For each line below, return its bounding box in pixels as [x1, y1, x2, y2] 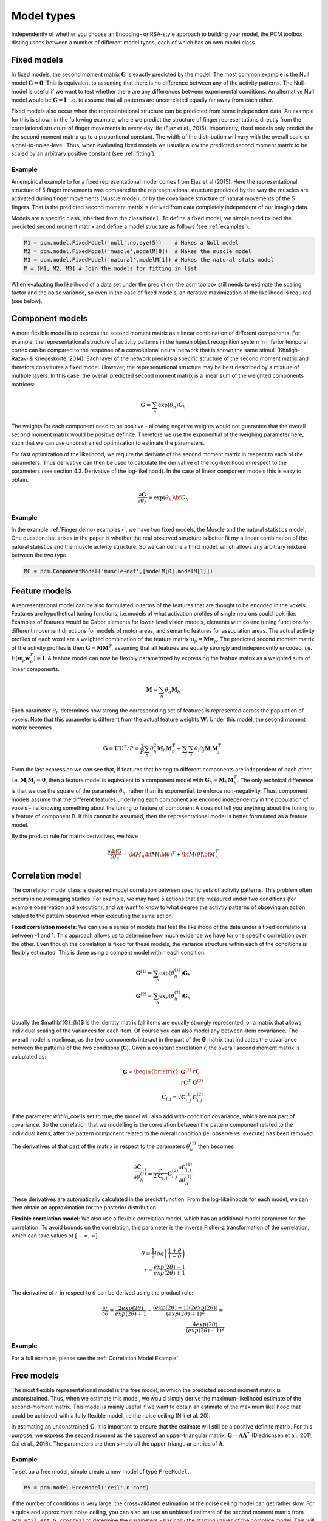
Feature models [11, 585, 72, 596]
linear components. [11, 665, 60, 672]
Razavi [11, 355, 29, 362]
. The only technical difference [237, 776, 314, 784]
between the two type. [11, 551, 68, 559]
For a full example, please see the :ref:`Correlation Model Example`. [11, 1354, 180, 1362]
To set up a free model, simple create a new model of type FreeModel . [11, 1468, 190, 1475]
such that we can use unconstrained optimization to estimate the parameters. [11, 439, 205, 447]
